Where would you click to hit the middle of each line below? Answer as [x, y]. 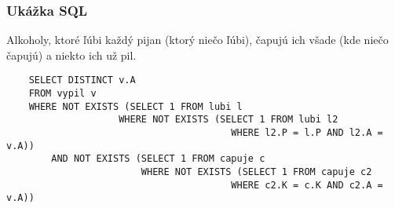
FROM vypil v [62, 94]
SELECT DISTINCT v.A [82, 80]
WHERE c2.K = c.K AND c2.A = [307, 185]
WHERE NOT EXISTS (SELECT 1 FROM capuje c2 [256, 172]
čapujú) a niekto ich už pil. [71, 55]
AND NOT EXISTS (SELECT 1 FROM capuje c [158, 159]
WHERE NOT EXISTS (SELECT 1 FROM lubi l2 [229, 120]
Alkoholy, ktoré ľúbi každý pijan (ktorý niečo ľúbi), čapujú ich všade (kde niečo [197, 40]
